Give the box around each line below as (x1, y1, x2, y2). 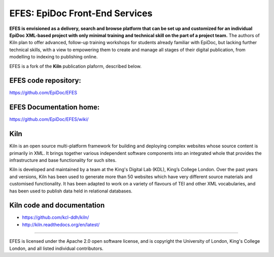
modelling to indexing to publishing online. (9, 54, 98, 60)
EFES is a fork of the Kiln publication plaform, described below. (9, 63, 142, 69)
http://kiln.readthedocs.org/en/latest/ (22, 221, 100, 228)
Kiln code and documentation (9, 201, 105, 210)
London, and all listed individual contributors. (9, 245, 104, 251)
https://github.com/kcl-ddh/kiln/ (22, 214, 89, 220)
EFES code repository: (9, 76, 81, 85)
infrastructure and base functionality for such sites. (9, 157, 117, 163)
